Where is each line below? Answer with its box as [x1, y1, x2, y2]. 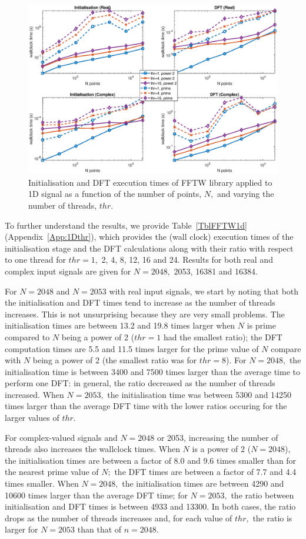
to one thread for [5, 253, 66, 266]
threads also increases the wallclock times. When [5, 443, 180, 455]
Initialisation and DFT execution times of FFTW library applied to [28, 176, 272, 188]
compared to [5, 330, 50, 343]
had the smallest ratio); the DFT [163, 330, 282, 343]
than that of [77, 523, 122, 535]
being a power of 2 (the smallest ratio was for [32, 354, 197, 366]
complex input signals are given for [5, 265, 131, 277]
